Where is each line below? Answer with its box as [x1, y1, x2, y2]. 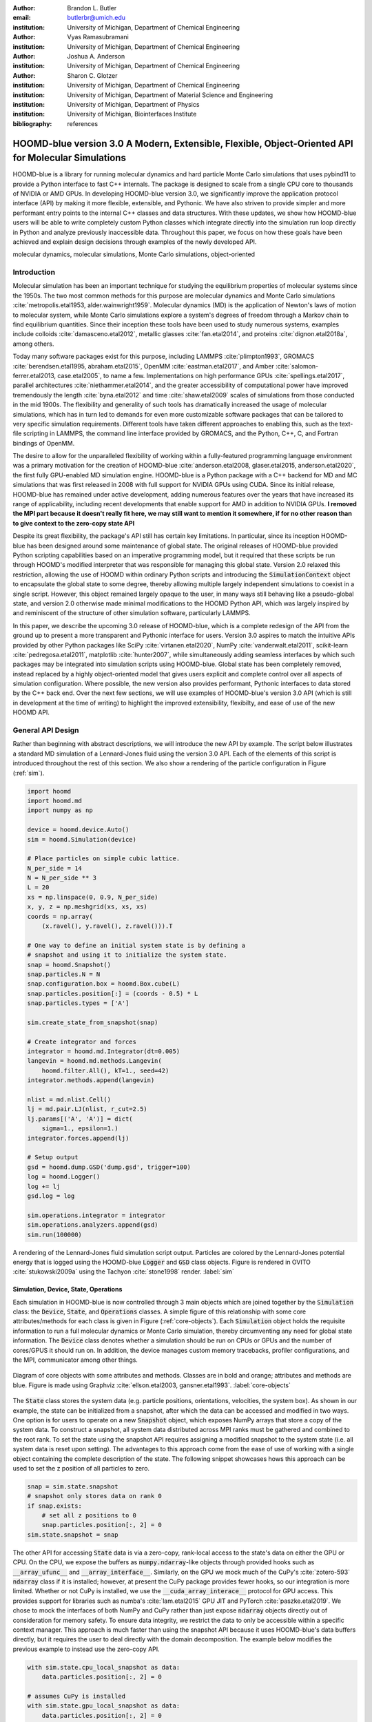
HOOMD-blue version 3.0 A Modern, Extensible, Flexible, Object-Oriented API [12, 138, 354, 149]
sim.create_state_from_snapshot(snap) [27, 1018, 158, 1026]
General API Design [12, 725, 79, 735]
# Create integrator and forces [27, 1037, 137, 1046]
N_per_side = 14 [27, 864, 83, 872]
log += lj [27, 1182, 61, 1190]
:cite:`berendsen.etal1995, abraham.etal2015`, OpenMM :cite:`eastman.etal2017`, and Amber [12, 362, 275, 370]
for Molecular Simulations [12, 152, 127, 164]
